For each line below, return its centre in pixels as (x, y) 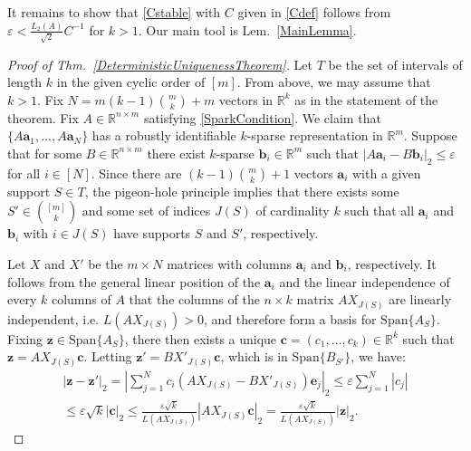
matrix (315, 299)
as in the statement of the (366, 99)
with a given (387, 173)
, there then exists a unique (201, 338)
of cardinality (293, 211)
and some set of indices (146, 211)
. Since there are (136, 173)
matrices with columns (229, 263)
